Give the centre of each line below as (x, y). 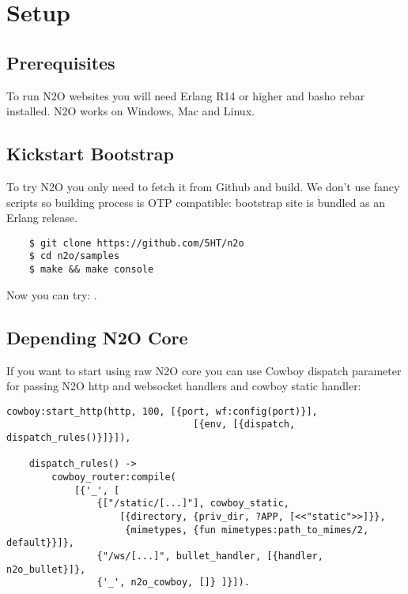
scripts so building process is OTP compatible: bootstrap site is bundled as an (196, 202)
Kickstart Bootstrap (90, 154)
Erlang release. (42, 218)
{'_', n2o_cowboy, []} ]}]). (173, 583)
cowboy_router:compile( (114, 477)
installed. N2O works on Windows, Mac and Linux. (130, 111)
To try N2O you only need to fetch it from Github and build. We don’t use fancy (203, 186)
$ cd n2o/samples (74, 256)
